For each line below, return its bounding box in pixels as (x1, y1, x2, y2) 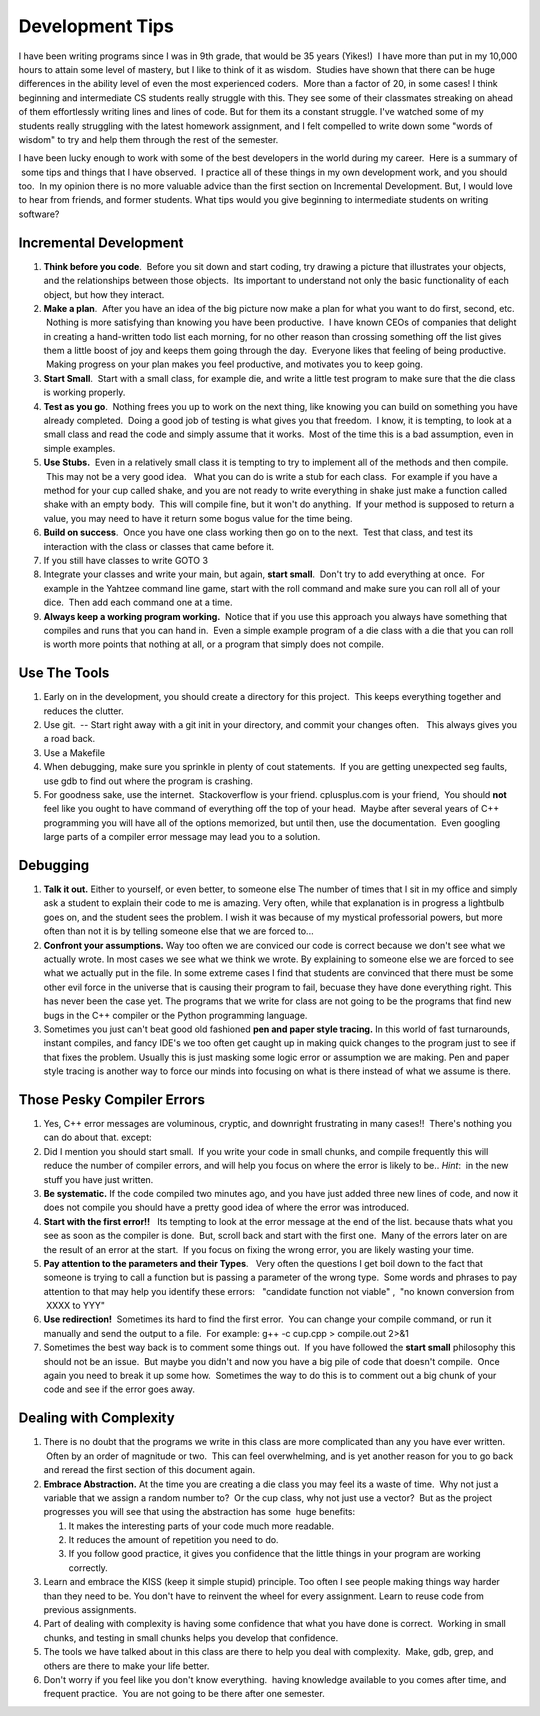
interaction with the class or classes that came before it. (43, 540, 275, 552)
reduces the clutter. (43, 705, 124, 717)
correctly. (68, 1561, 109, 1574)
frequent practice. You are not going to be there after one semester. (43, 1688, 325, 1700)
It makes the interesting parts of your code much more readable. (68, 1520, 335, 1532)
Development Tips (18, 15, 174, 37)
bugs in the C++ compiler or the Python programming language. (43, 1009, 308, 1021)
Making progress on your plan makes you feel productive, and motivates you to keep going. (45, 358, 424, 370)
